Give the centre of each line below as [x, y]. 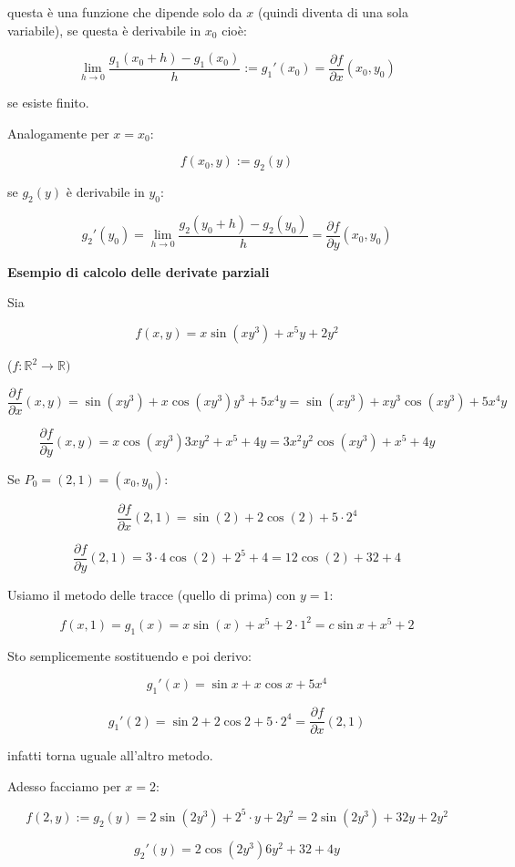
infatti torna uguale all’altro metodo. [110, 755]
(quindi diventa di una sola [333, 12]
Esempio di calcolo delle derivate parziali [139, 271]
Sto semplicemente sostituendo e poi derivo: [129, 655]
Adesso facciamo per [64, 785]
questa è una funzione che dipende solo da [125, 12]
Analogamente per [58, 133]
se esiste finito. [48, 103]
